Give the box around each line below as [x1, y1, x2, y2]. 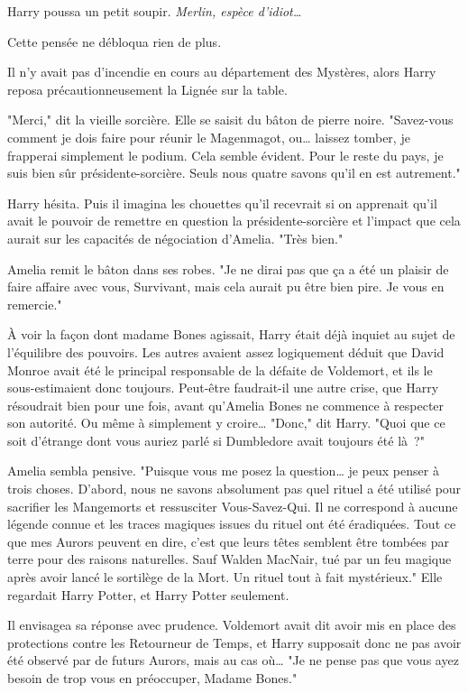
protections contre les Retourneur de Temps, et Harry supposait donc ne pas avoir [7, 633, 462, 651]
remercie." [7, 294, 62, 313]
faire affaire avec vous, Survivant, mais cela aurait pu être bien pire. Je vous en [7, 277, 445, 296]
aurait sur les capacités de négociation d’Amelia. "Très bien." [7, 228, 344, 247]
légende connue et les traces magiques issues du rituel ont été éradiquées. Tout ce [7, 514, 456, 533]
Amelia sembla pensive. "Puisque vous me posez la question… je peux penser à [7, 461, 439, 480]
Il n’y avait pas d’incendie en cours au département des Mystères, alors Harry [7, 62, 436, 81]
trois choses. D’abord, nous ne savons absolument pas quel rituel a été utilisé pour [7, 479, 462, 498]
